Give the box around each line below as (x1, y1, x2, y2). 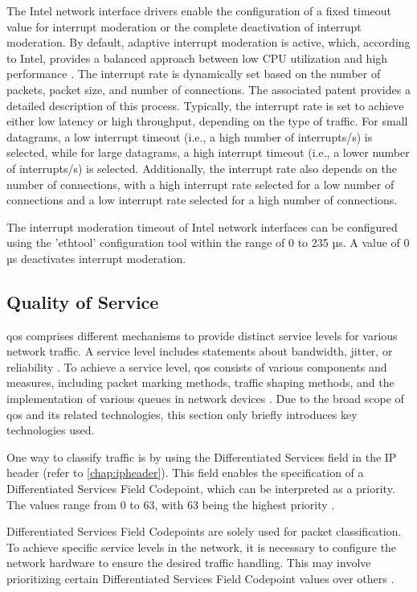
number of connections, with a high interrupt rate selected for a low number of (6, 175, 395, 192)
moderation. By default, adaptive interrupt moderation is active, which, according (6, 34, 411, 51)
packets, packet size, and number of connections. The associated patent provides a (6, 80, 411, 97)
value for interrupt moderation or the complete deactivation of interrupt (6, 18, 362, 35)
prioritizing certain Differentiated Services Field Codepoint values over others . (6, 570, 395, 587)
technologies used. (6, 421, 95, 438)
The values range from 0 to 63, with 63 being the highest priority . (6, 495, 335, 512)
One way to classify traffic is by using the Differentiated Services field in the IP (6, 448, 397, 465)
